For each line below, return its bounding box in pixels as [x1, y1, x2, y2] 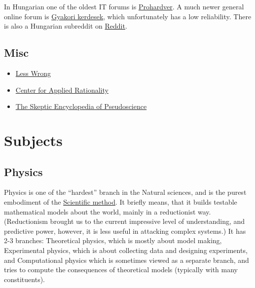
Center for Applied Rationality [15, 84, 109, 95]
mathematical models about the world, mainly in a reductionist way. [4, 206, 211, 216]
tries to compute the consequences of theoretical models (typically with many [4, 264, 238, 275]
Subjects [4, 130, 63, 150]
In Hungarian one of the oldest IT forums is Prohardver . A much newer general [4, 1, 244, 11]
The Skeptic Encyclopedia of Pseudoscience [15, 101, 147, 111]
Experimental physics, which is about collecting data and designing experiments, [4, 245, 248, 255]
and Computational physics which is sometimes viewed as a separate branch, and [4, 254, 249, 265]
